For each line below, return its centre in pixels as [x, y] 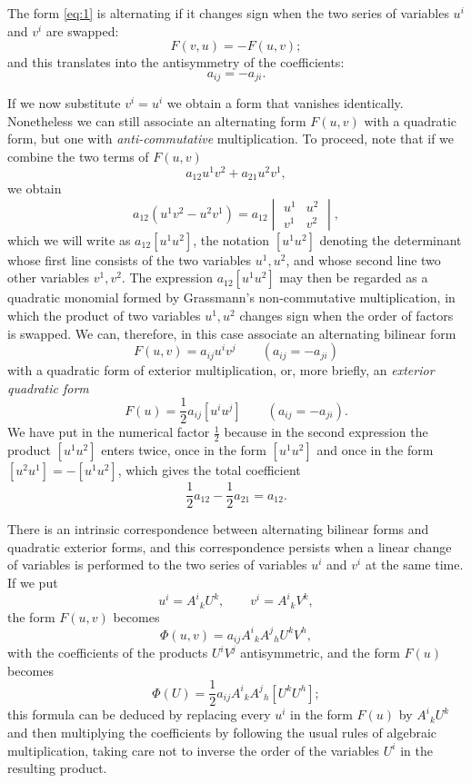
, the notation [231, 239]
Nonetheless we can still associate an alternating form [157, 120]
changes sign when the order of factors [346, 315]
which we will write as [69, 239]
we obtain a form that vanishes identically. [285, 103]
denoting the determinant [391, 239]
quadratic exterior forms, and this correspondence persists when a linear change [230, 546]
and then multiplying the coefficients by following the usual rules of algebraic [222, 732]
